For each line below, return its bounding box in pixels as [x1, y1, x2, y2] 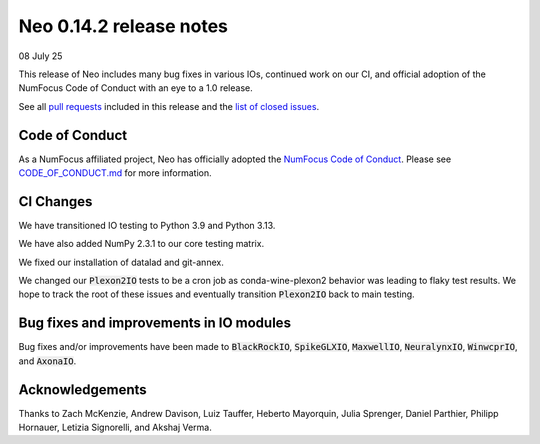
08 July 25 [18, 50, 63, 62]
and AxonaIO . [18, 355, 77, 367]
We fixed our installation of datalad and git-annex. [18, 256, 224, 268]
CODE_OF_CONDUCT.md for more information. [18, 167, 212, 179]
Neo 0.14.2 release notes [18, 15, 229, 37]
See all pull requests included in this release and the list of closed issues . [18, 100, 320, 112]
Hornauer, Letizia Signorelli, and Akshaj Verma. [18, 421, 212, 434]
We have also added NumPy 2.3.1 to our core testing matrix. [18, 238, 265, 250]
